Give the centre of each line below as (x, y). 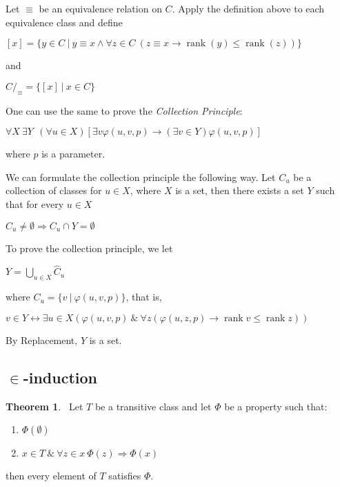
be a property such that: (276, 406)
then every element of (51, 476)
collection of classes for (54, 190)
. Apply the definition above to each (248, 8)
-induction (60, 377)
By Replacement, (42, 340)
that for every (35, 203)
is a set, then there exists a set (240, 190)
